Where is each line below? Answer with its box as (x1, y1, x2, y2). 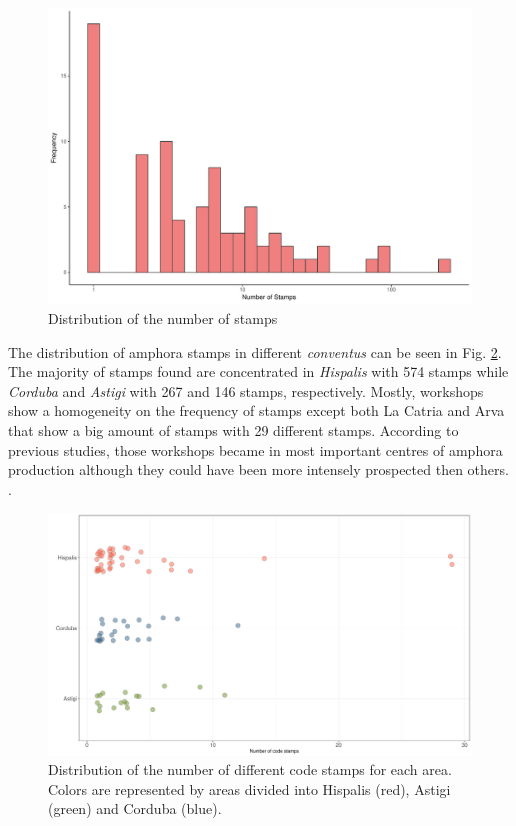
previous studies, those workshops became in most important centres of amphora (8, 439, 503, 460)
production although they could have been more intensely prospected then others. (8, 459, 509, 480)
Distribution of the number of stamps (48, 308, 278, 329)
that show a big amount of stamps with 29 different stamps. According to (8, 420, 459, 441)
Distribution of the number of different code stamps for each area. (48, 759, 452, 780)
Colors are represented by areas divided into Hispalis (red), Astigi (48, 778, 451, 799)
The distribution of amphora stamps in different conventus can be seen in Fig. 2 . (8, 341, 502, 362)
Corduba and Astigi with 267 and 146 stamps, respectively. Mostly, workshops (8, 380, 484, 401)
